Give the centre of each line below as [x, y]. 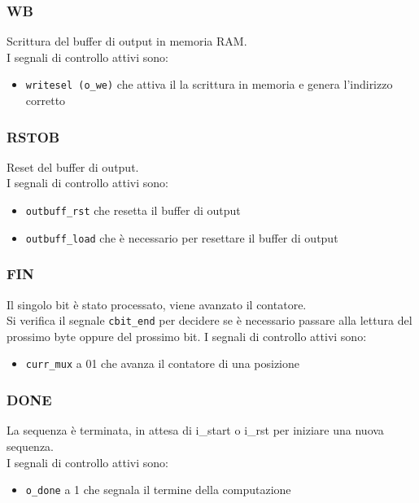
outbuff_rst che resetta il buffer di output [133, 210]
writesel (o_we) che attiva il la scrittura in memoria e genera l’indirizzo [209, 84]
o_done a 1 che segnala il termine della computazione [158, 490]
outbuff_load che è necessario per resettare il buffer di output [182, 237]
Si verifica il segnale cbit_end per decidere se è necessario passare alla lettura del [209, 320]
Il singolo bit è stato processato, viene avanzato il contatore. [157, 304]
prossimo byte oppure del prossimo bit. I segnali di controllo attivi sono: [187, 336]
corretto [46, 101]
